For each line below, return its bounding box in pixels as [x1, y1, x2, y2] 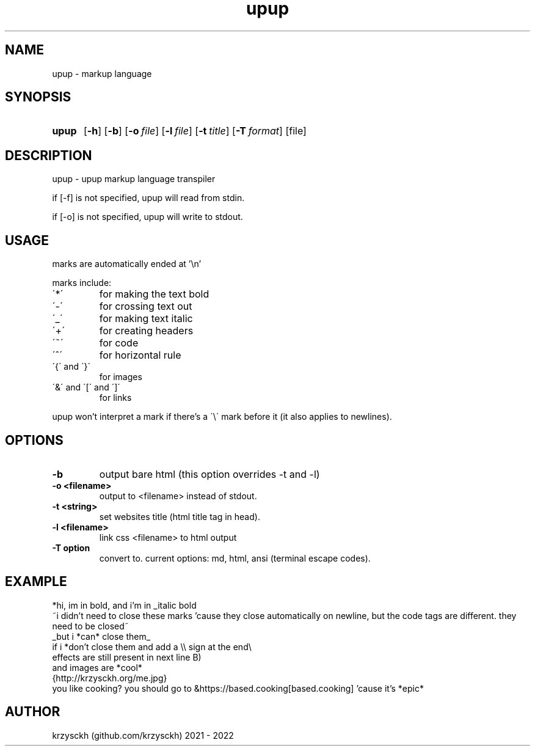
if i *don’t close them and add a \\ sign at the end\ [52, 641, 252, 652]
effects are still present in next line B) [52, 651, 202, 662]
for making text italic [99, 312, 193, 325]
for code [99, 337, 139, 350]
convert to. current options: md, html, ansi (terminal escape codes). [99, 552, 371, 563]
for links [99, 392, 132, 403]
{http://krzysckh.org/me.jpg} [52, 672, 167, 683]
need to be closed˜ [52, 620, 129, 631]
